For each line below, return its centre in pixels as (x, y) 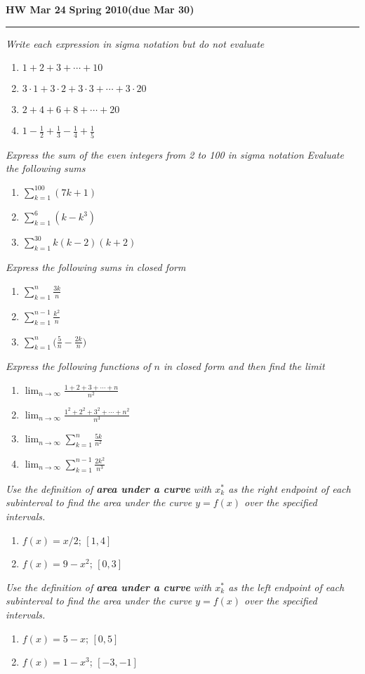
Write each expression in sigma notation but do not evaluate (135, 43)
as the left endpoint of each (286, 587)
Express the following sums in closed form (96, 267)
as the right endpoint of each (290, 488)
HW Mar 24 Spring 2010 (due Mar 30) (100, 9)
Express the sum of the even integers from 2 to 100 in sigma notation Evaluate (175, 154)
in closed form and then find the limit (244, 366)
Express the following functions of (78, 366)
